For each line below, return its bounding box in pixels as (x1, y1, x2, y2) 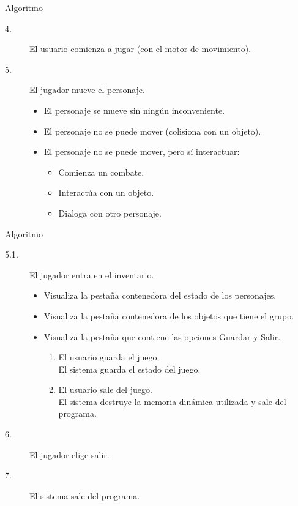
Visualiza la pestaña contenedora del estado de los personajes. (43, 289, 277, 302)
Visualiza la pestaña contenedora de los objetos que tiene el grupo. (43, 309, 294, 322)
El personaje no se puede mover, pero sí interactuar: (43, 145, 240, 158)
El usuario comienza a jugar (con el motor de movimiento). (29, 42, 251, 55)
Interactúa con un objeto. (58, 186, 154, 199)
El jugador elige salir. (29, 448, 110, 461)
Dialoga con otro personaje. (58, 206, 162, 219)
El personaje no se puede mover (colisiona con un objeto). (43, 124, 261, 137)
